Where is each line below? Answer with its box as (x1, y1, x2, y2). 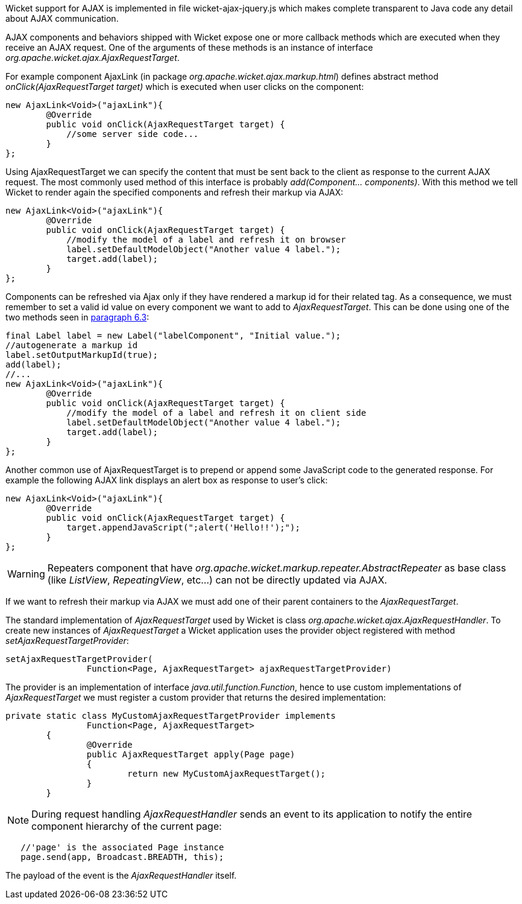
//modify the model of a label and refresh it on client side (66, 408, 366, 418)
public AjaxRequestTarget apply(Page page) (86, 750, 295, 759)
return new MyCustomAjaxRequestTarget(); (127, 769, 326, 778)
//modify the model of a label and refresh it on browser (66, 235, 346, 244)
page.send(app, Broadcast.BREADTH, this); (20, 852, 224, 862)
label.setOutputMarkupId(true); (5, 350, 158, 360)
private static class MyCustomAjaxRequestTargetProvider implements (5, 711, 336, 721)
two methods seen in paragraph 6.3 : (5, 312, 149, 322)
